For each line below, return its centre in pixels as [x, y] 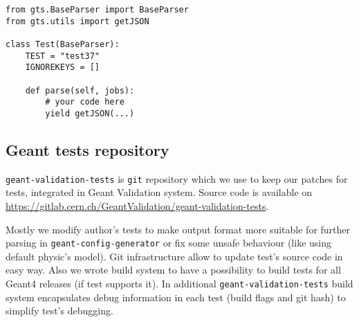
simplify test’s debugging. [59, 311]
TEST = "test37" [63, 56]
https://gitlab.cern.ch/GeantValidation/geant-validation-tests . [137, 206]
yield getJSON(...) [90, 113]
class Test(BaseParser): [63, 44]
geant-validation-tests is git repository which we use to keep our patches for [177, 178]
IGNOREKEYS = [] [63, 68]
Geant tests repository [88, 149]
